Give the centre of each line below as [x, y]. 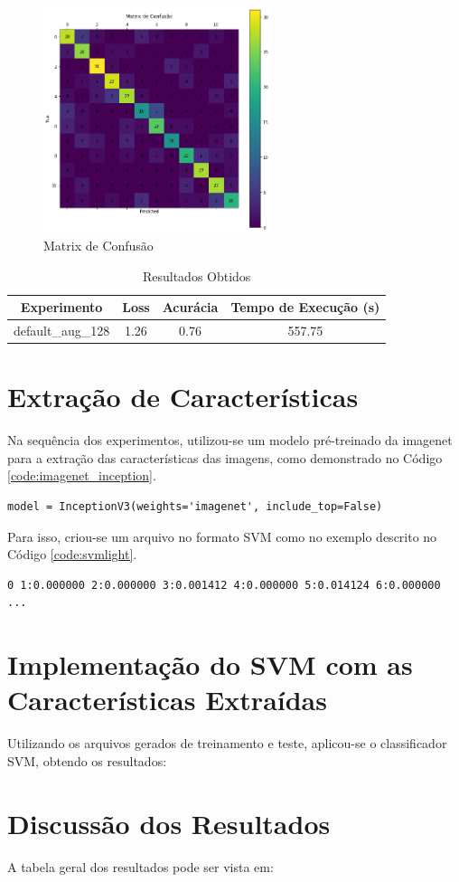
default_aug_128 [62, 330]
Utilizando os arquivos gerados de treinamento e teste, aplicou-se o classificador [227, 743]
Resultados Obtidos [197, 275]
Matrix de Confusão [98, 245]
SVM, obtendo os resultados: [87, 760]
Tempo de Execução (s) [305, 307]
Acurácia [190, 307]
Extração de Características [183, 397]
